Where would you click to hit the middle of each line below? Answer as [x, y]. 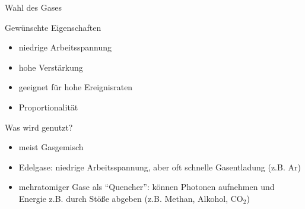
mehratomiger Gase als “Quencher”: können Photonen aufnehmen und [147, 187]
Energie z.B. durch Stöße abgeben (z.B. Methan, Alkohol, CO [131, 198]
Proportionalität [48, 107]
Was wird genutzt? [39, 127]
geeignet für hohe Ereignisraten [76, 87]
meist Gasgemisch [51, 147]
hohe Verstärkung [51, 67]
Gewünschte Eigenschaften [53, 27]
